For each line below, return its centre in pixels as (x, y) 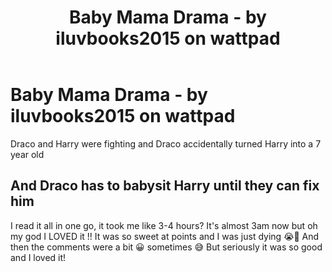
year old (27, 154)
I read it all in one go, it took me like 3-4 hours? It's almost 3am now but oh (164, 225)
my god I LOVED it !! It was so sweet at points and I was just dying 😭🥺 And (165, 236)
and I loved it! (38, 257)
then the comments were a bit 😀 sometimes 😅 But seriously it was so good (166, 247)
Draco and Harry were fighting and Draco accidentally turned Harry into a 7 (166, 143)
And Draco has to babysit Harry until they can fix (165, 186)
